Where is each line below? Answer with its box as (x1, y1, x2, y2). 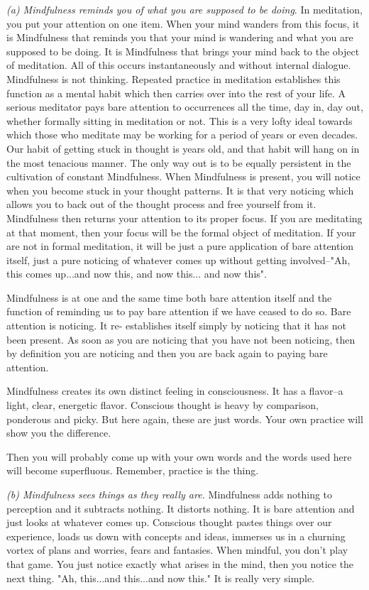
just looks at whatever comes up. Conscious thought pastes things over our (6, 515, 332, 530)
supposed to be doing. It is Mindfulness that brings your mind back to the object (6, 43, 360, 58)
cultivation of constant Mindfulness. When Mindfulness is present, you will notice (6, 169, 360, 184)
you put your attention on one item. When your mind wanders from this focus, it (6, 16, 360, 31)
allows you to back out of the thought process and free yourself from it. (6, 197, 316, 212)
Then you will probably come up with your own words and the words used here (6, 449, 352, 464)
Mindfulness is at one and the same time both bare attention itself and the (6, 290, 332, 305)
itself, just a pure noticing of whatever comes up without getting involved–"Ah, (6, 252, 351, 267)
